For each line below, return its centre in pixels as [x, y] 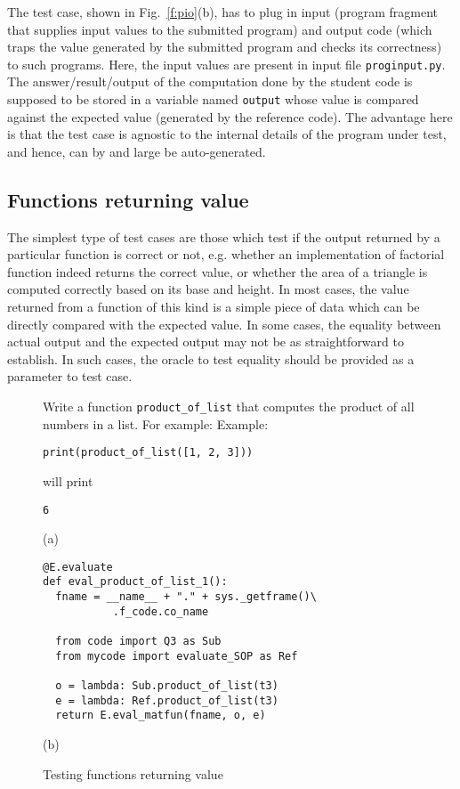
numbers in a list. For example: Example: [156, 423]
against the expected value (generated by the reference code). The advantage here [230, 116]
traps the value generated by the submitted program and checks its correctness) [225, 47]
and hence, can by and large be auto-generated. [137, 151]
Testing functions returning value [133, 773]
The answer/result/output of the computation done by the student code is [210, 81]
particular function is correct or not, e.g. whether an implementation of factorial [226, 254]
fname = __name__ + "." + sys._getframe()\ [186, 597]
